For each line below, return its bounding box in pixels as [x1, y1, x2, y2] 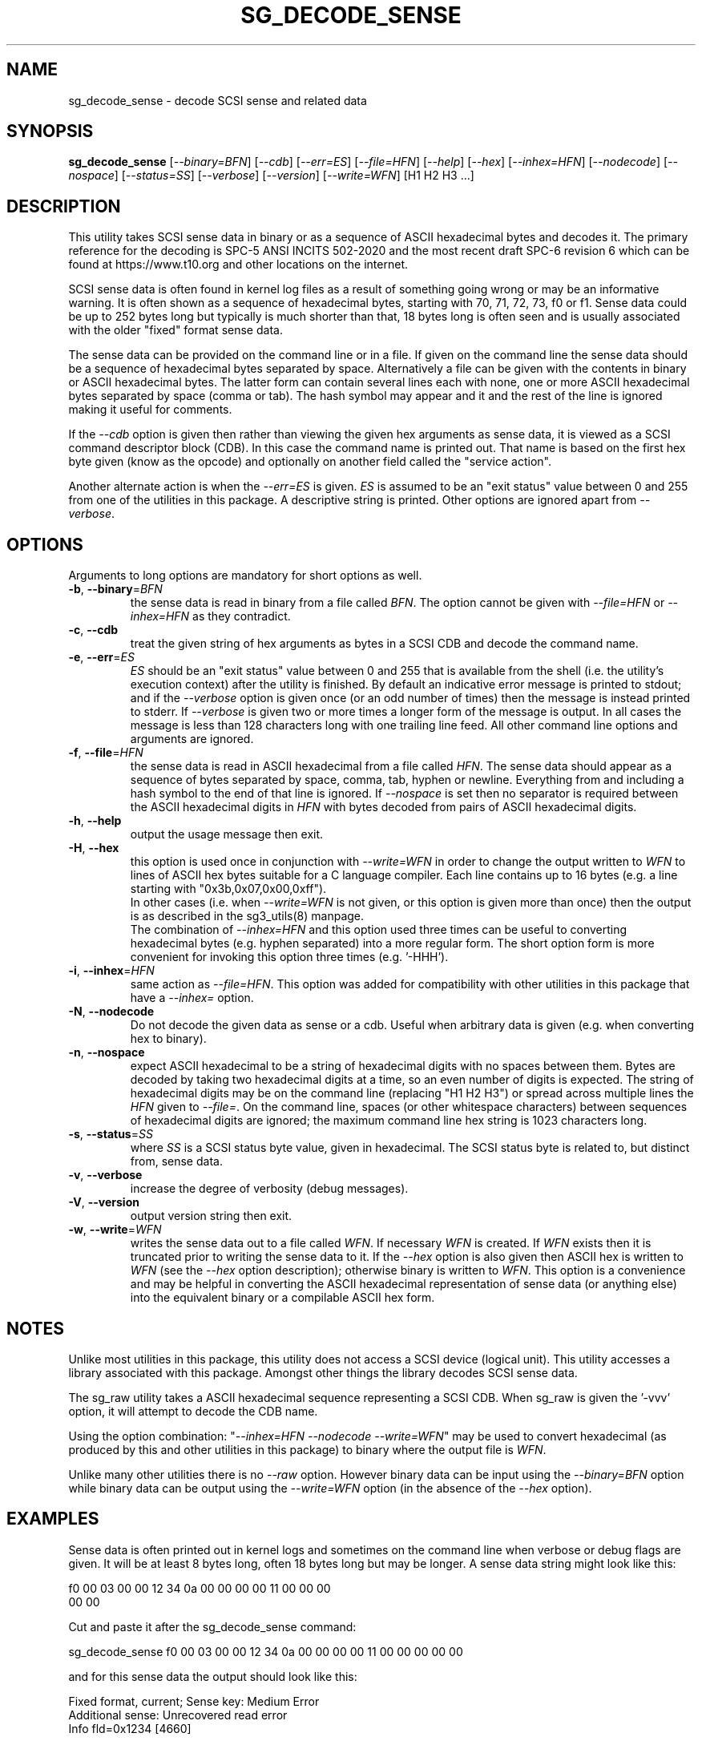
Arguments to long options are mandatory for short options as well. [68, 568, 422, 583]
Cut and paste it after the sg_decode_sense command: [68, 1619, 357, 1634]
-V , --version [68, 1195, 139, 1210]
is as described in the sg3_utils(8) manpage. [130, 909, 365, 923]
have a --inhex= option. [130, 991, 254, 1005]
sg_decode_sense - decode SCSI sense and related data [68, 93, 367, 107]
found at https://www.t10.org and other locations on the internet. [68, 257, 409, 272]
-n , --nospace [68, 1045, 145, 1060]
